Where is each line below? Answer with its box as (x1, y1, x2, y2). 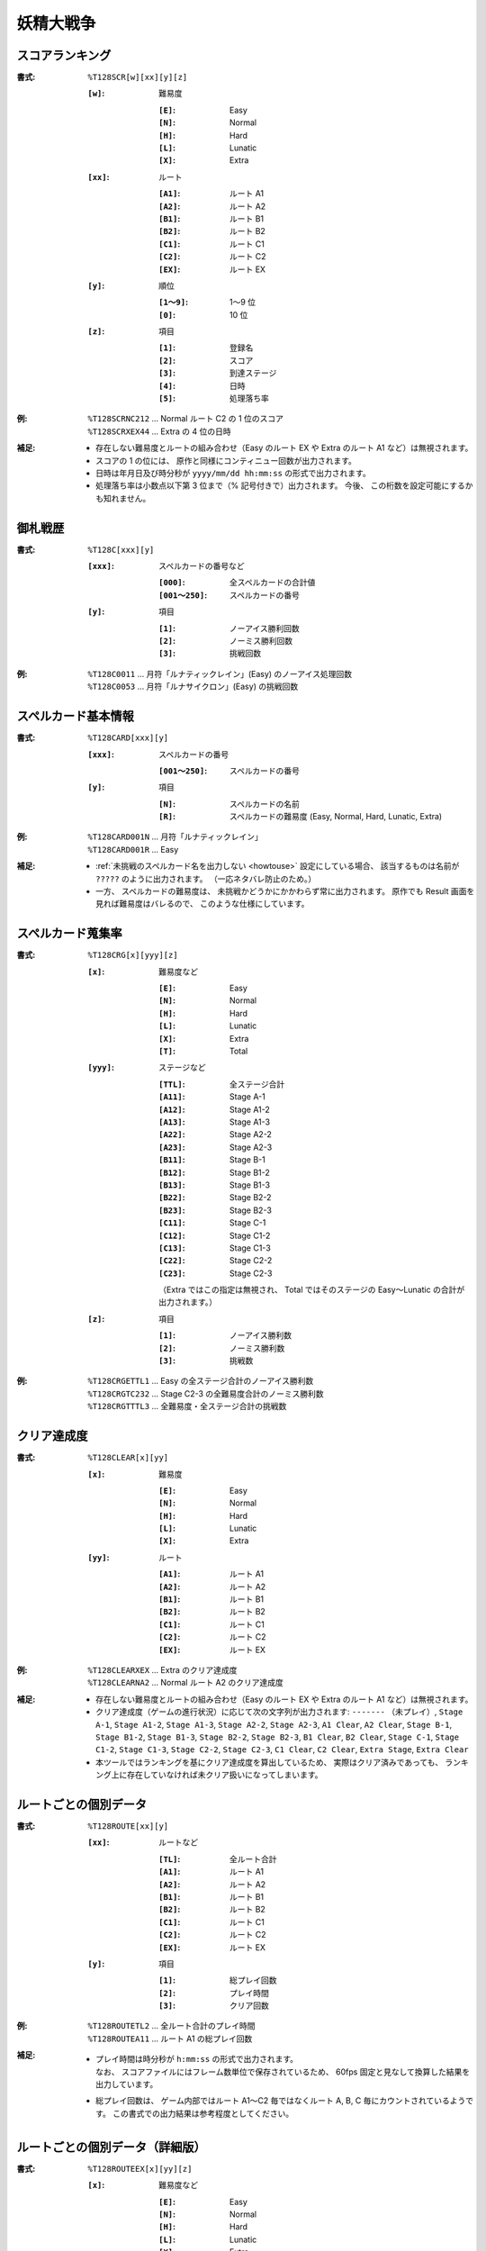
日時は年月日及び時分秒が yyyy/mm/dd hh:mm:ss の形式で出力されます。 (95, 468, 371, 478)
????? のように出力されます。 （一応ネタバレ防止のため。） (95, 873, 317, 884)
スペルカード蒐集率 (16, 926, 122, 941)
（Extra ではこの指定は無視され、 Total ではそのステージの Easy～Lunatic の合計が (158, 1284, 465, 1296)
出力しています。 (95, 2079, 158, 2090)
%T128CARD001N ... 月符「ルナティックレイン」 (87, 831, 263, 842)
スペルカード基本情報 (16, 709, 134, 724)
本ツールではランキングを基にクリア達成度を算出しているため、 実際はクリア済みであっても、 (95, 1757, 444, 1767)
